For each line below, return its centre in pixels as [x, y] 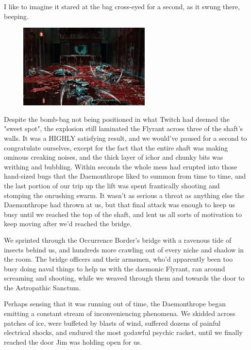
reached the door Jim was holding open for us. [73, 342]
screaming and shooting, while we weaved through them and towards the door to [124, 278]
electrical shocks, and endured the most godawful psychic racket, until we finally [123, 332]
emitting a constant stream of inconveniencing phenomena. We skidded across [120, 313]
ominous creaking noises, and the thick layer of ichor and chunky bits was [114, 157]
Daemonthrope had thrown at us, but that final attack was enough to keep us [120, 205]
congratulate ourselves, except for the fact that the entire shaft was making [116, 147]
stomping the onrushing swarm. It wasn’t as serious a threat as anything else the [124, 195]
